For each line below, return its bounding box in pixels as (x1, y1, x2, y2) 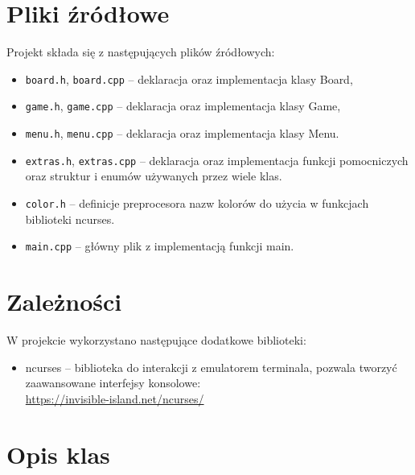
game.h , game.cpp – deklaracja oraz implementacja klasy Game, (25, 97, 341, 114)
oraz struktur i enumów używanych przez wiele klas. (25, 167, 282, 184)
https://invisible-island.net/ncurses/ (25, 390, 204, 407)
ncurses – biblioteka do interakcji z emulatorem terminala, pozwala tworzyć (25, 358, 397, 375)
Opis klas (6, 437, 110, 470)
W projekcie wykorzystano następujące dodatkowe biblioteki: (6, 331, 306, 348)
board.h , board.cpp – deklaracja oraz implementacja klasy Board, (25, 70, 353, 87)
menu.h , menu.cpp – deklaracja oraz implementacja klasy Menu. (25, 125, 339, 142)
